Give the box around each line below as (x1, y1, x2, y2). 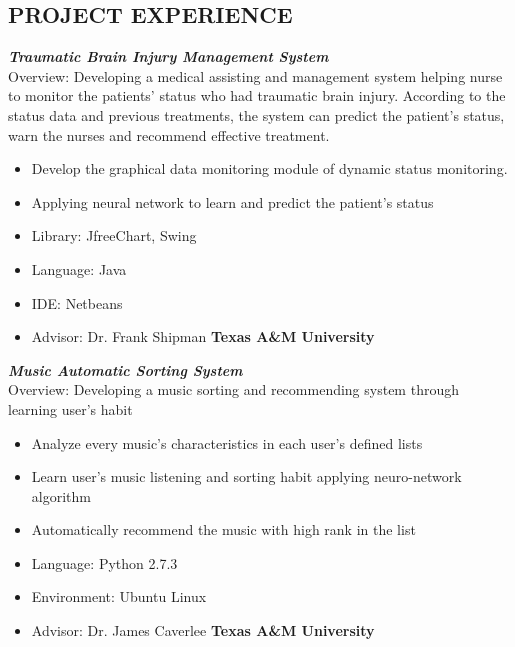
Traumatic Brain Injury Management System (8, 46, 329, 67)
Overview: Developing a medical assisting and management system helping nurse (8, 65, 503, 86)
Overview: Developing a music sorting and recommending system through (8, 379, 459, 400)
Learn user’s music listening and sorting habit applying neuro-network (31, 466, 462, 487)
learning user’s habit (8, 398, 133, 419)
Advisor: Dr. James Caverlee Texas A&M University (31, 620, 375, 641)
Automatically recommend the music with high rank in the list (31, 519, 416, 540)
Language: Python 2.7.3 (31, 552, 178, 573)
